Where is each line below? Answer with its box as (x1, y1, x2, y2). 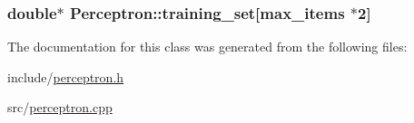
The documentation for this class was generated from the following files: (7, 37, 408, 56)
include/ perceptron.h (7, 67, 124, 86)
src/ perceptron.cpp (7, 98, 113, 117)
